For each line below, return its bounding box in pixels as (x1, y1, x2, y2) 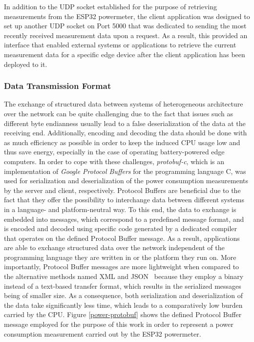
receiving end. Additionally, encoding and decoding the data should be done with (4, 128, 247, 138)
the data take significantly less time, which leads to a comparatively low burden (4, 299, 243, 310)
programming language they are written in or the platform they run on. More (4, 252, 236, 262)
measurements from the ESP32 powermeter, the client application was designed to (4, 11, 250, 21)
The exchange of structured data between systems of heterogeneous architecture (4, 99, 243, 109)
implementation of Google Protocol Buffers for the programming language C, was (4, 166, 246, 176)
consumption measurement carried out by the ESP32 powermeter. (4, 328, 201, 339)
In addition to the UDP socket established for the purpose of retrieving (4, 1, 217, 11)
